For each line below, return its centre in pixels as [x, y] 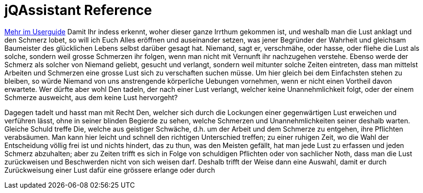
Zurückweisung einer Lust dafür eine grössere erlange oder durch [110, 170]
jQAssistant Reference [78, 10]
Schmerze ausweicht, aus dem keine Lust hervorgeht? [91, 97]
